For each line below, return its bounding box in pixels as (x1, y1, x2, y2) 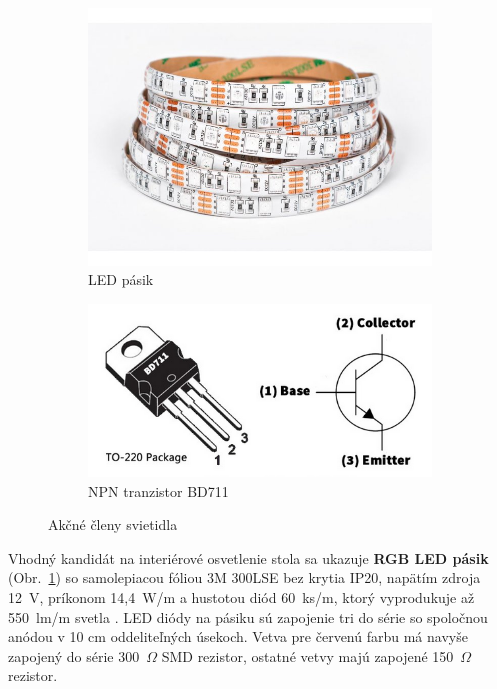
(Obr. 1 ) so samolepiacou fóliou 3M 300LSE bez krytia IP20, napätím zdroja (8, 567, 481, 588)
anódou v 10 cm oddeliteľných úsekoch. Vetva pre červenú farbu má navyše (8, 626, 468, 647)
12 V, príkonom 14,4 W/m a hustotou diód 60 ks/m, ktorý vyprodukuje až (8, 587, 475, 608)
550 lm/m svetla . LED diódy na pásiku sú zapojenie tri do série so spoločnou (8, 606, 488, 627)
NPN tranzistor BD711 (88, 480, 229, 501)
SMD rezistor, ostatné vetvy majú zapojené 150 (161, 645, 454, 666)
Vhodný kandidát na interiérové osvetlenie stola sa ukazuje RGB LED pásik (8, 547, 489, 568)
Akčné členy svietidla (48, 514, 178, 535)
